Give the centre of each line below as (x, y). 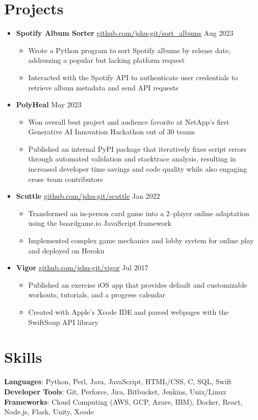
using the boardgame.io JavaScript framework (100, 223)
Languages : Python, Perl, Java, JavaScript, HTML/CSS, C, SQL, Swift (118, 381)
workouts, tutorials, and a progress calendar (97, 295)
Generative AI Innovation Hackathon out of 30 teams (112, 132)
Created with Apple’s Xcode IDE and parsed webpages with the (128, 312)
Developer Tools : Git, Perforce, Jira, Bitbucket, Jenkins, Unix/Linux (115, 391)
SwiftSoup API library (63, 322)
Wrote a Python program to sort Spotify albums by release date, (130, 50)
